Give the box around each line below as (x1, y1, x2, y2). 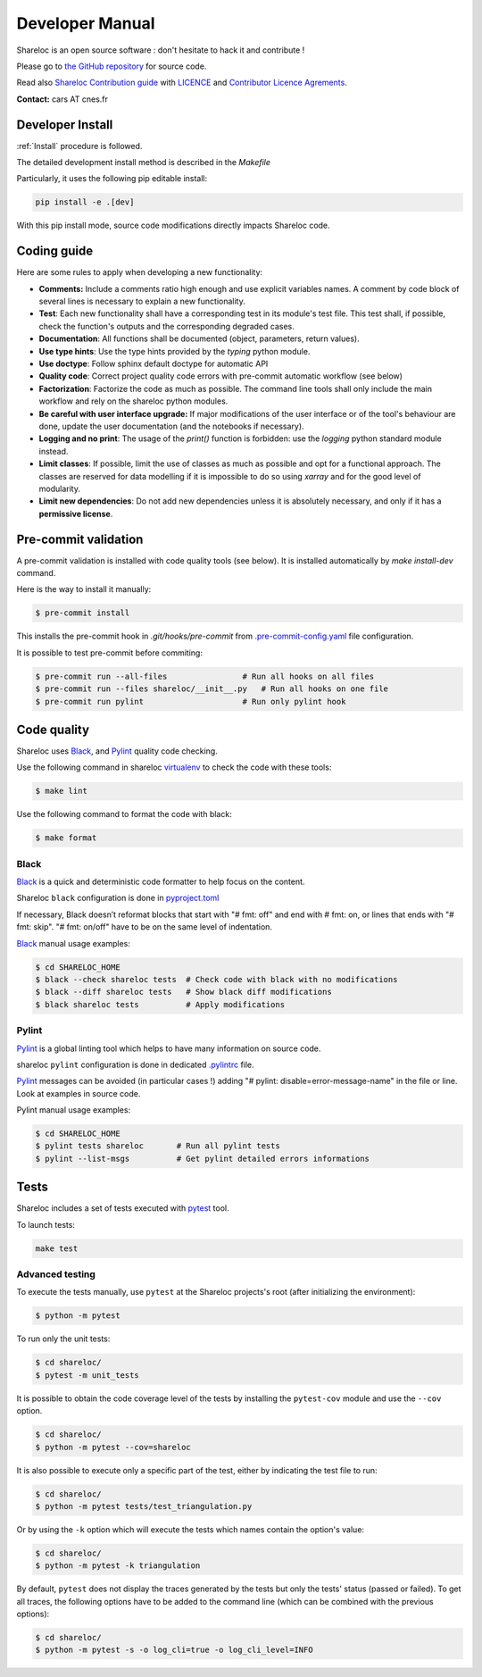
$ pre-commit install (35, 608, 130, 618)
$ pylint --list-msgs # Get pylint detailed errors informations (35, 1153, 370, 1164)
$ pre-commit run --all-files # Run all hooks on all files (35, 671, 375, 681)
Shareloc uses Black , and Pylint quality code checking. (16, 746, 218, 756)
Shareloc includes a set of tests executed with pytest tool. (16, 1203, 229, 1214)
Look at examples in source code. (16, 1088, 141, 1098)
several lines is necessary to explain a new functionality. (38, 296, 245, 307)
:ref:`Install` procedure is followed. (16, 140, 143, 151)
